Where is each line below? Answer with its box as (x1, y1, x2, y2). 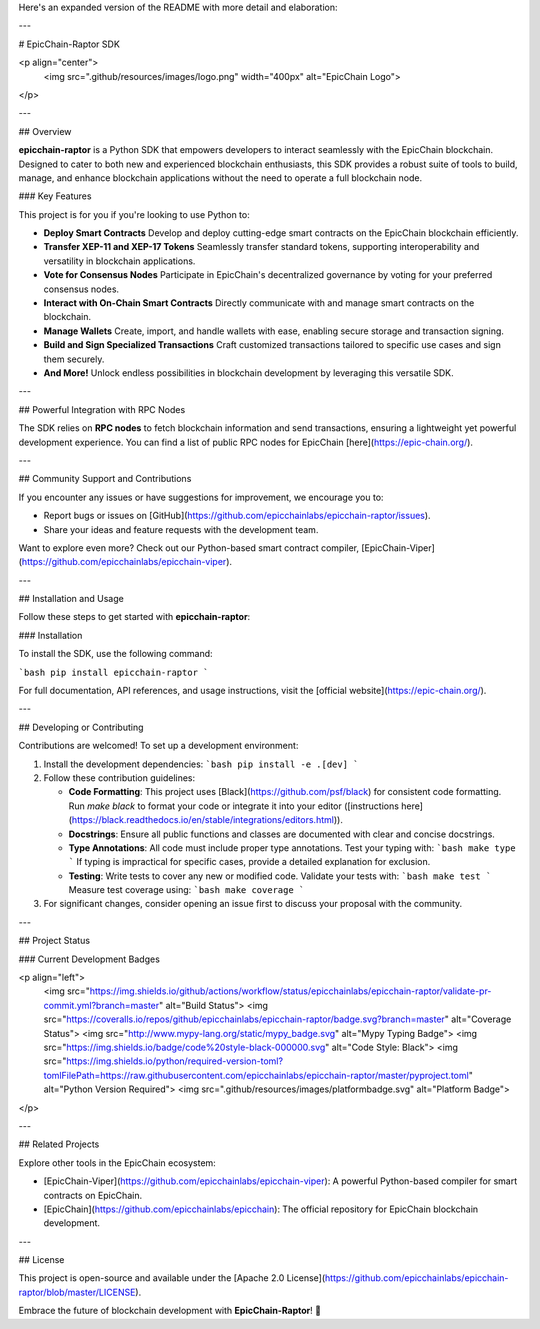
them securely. (43, 353, 105, 365)
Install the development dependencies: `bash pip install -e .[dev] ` (43, 758, 359, 770)
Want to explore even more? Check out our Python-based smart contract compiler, (18, 541, 360, 554)
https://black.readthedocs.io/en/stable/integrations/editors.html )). (71, 814, 344, 826)
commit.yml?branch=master (43, 999, 160, 1011)
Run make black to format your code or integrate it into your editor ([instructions (68, 800, 400, 812)
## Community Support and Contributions (18, 473, 192, 485)
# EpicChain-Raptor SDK (18, 38, 120, 50)
